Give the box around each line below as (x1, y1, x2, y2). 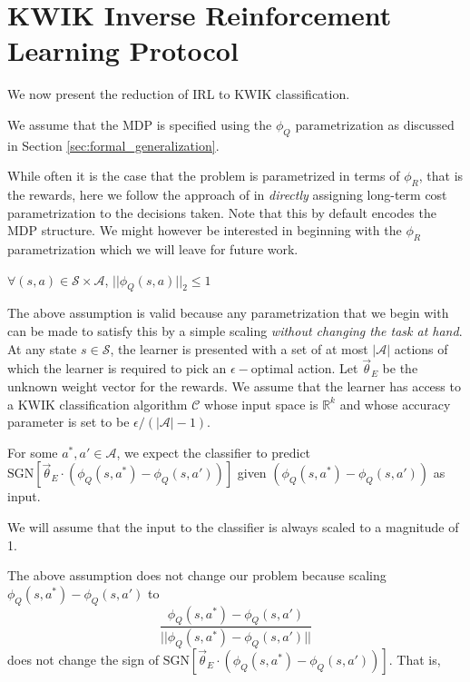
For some (7, 442, 58, 461)
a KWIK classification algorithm (7, 394, 188, 413)
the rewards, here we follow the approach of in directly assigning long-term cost (7, 185, 447, 204)
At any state (7, 339, 77, 358)
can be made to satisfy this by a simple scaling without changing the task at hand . (7, 321, 463, 341)
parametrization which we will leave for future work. (7, 240, 299, 259)
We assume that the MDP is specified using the (7, 114, 272, 133)
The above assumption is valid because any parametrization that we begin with (7, 303, 449, 322)
